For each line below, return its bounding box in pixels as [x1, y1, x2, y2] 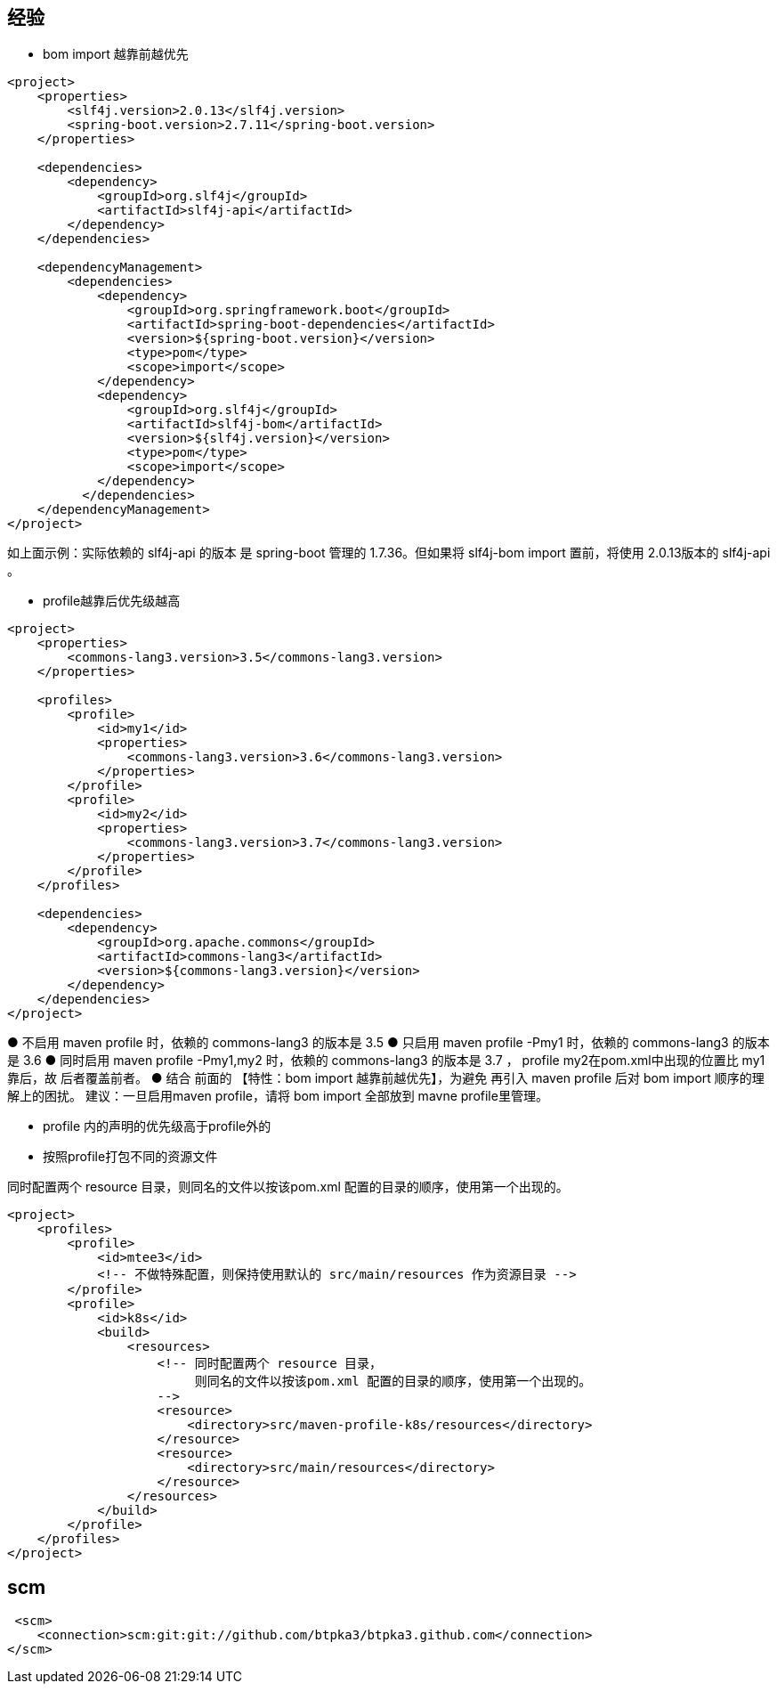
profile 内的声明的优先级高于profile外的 [43, 1118, 271, 1134]
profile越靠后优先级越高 [43, 593, 181, 609]
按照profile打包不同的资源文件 [43, 1149, 218, 1165]
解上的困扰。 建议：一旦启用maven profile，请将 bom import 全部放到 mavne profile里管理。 [7, 1088, 548, 1104]
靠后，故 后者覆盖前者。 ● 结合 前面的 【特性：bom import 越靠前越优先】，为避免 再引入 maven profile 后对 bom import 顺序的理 [7, 1070, 765, 1086]
